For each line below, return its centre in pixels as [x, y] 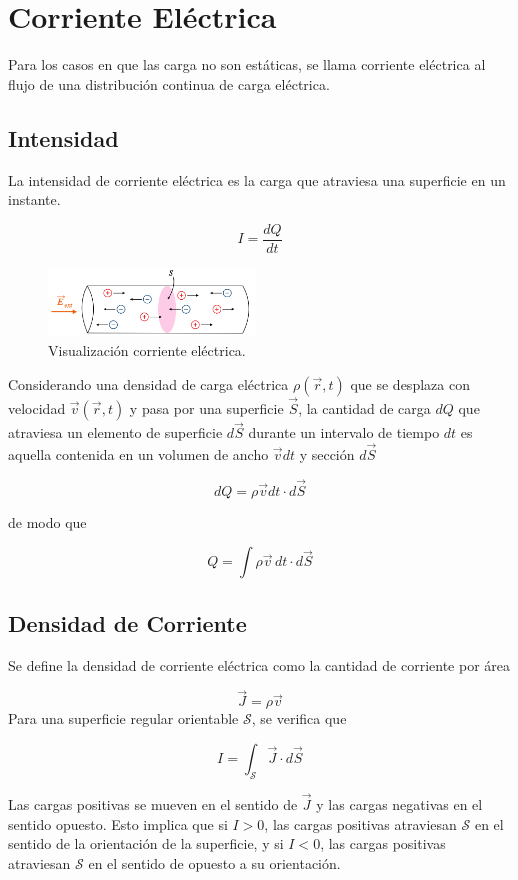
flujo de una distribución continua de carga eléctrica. [169, 83]
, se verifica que [299, 718]
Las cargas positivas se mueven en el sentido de [153, 804]
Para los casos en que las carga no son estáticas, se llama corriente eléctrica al [247, 64]
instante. [34, 199]
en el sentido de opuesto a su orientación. [214, 862]
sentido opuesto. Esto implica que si [118, 823]
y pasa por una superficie [206, 408]
